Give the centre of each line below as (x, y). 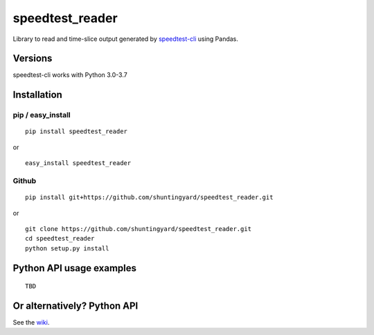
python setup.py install (67, 248)
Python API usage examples (75, 268)
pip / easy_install (42, 115)
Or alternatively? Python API (75, 306)
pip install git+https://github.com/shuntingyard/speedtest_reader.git (149, 197)
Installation (37, 95)
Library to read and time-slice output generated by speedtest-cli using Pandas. (126, 39)
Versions (33, 59)
